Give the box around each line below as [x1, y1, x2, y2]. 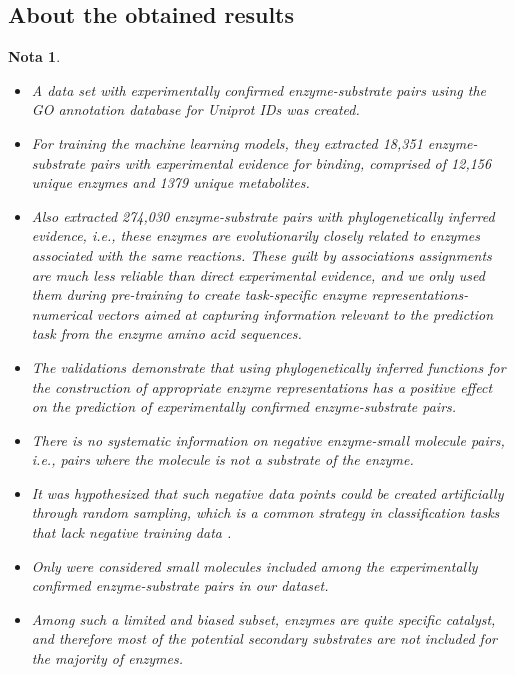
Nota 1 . [8, 46, 61, 67]
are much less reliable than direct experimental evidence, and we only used [31, 264, 485, 285]
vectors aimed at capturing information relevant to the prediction [96, 303, 494, 324]
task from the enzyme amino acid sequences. [31, 323, 302, 344]
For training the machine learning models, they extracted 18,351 [31, 132, 423, 153]
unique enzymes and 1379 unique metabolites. [31, 172, 310, 193]
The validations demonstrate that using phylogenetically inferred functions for [31, 356, 506, 377]
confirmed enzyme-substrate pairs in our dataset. [31, 575, 329, 596]
